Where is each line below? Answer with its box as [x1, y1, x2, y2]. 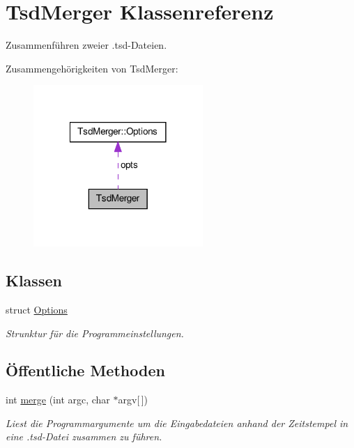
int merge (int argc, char [6, 392, 110, 407]
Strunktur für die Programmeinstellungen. [6, 325, 184, 340]
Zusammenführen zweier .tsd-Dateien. [6, 38, 167, 52]
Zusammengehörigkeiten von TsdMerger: [6, 61, 178, 75]
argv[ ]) [118, 392, 148, 407]
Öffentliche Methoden [6, 360, 165, 381]
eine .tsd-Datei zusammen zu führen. [6, 429, 162, 444]
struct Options [6, 302, 68, 316]
